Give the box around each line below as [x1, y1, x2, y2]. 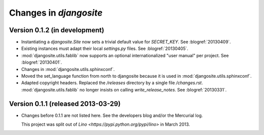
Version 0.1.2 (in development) [9, 26, 105, 34]
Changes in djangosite [9, 7, 103, 18]
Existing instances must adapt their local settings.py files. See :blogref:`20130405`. [21, 45, 188, 51]
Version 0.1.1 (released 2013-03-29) [9, 99, 121, 108]
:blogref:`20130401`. [21, 59, 62, 66]
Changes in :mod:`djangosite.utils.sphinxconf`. [21, 66, 115, 72]
